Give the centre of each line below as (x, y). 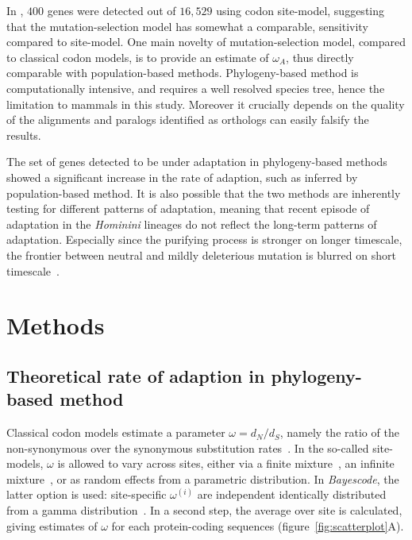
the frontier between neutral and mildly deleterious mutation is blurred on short (201, 255)
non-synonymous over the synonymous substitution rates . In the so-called (188, 447)
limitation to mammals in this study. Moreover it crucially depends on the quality (206, 104)
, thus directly (320, 57)
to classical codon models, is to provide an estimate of (138, 57)
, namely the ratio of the (339, 432)
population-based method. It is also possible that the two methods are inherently (204, 193)
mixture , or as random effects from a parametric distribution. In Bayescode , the (203, 478)
